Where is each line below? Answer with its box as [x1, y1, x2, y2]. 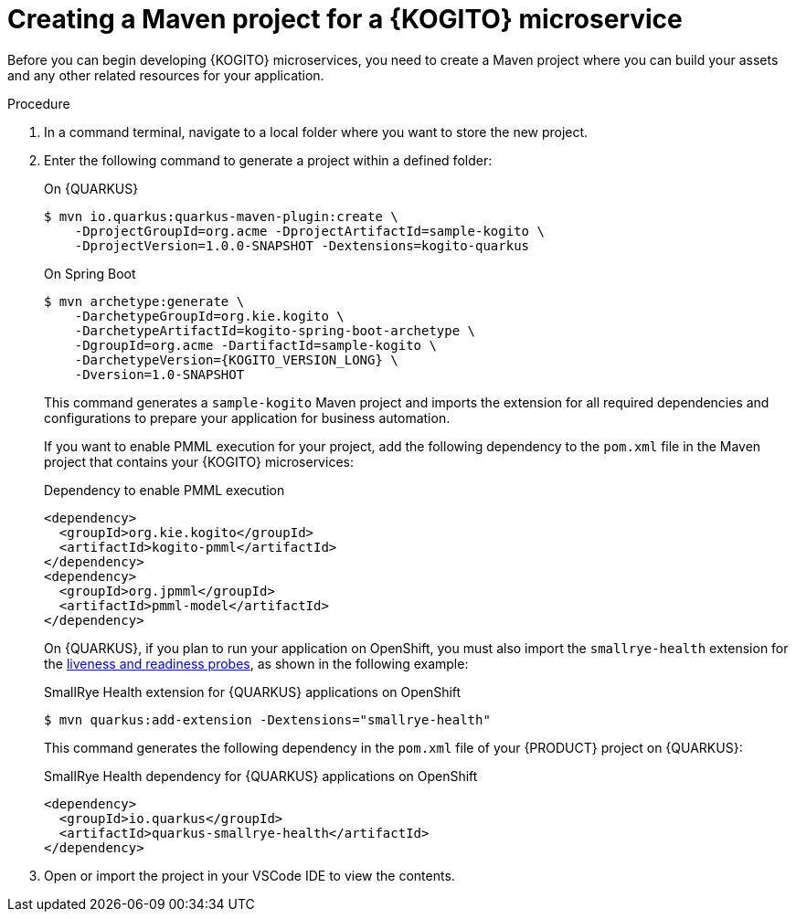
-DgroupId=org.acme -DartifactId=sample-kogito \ [74, 337, 437, 353]
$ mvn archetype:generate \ [44, 293, 245, 309]
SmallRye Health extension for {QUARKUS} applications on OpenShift [44, 683, 462, 700]
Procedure [7, 95, 70, 111]
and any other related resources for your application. [7, 67, 324, 83]
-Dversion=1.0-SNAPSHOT [74, 366, 245, 382]
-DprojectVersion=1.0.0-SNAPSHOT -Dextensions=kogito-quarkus [74, 238, 530, 253]
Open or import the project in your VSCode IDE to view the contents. [44, 867, 455, 883]
